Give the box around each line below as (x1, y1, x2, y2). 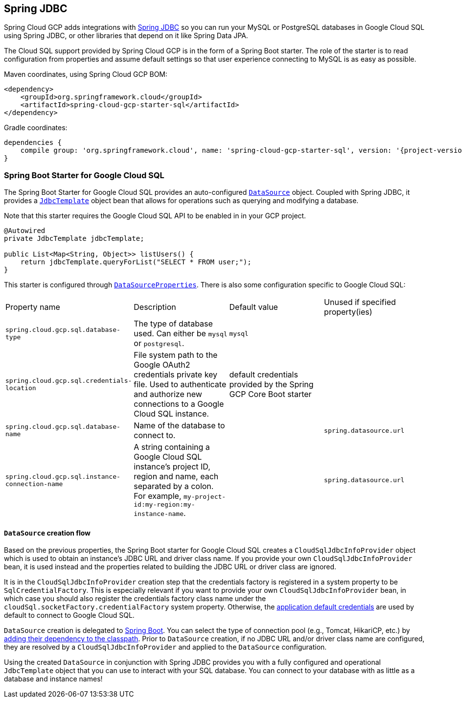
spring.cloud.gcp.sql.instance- (5, 472, 120, 480)
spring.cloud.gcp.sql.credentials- (5, 377, 132, 385)
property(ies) (324, 307, 372, 317)
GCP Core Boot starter (229, 389, 312, 399)
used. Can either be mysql (134, 328, 228, 339)
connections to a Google (134, 399, 224, 409)
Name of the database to (134, 421, 225, 431)
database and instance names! (4, 675, 103, 683)
